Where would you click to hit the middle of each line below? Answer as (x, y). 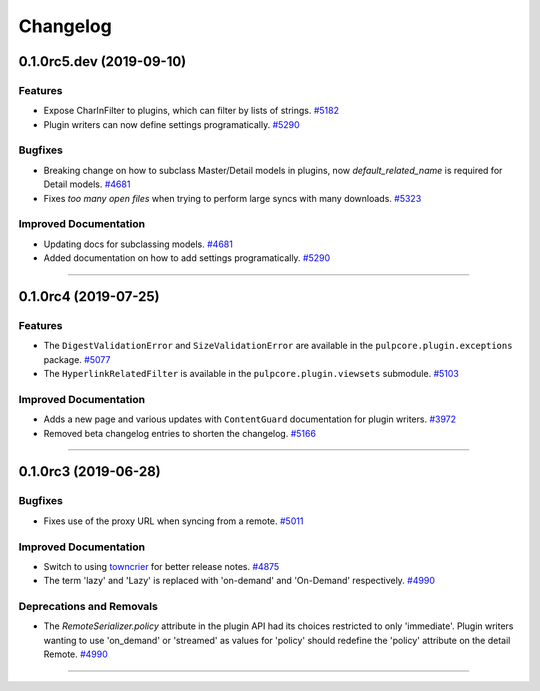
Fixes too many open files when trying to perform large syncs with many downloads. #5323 (232, 198)
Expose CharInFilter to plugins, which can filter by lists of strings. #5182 (191, 111)
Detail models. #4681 (87, 184)
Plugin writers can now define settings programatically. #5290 (171, 124)
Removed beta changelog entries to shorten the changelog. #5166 (180, 433)
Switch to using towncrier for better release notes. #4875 (161, 566)
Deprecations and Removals (88, 607)
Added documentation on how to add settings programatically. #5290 (187, 258)
